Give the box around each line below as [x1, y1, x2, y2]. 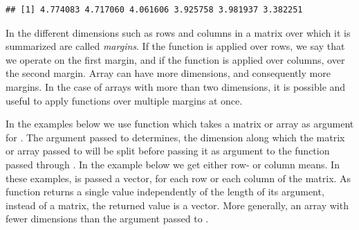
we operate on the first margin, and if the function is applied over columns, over [6, 52, 345, 67]
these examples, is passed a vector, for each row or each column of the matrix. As [6, 170, 351, 185]
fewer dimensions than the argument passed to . [6, 211, 209, 226]
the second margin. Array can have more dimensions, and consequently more [6, 66, 331, 80]
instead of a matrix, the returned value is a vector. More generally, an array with [6, 197, 349, 212]
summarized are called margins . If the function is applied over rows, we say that [6, 39, 345, 53]
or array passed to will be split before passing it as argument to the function [6, 143, 330, 158]
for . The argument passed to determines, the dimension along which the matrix [6, 130, 345, 144]
